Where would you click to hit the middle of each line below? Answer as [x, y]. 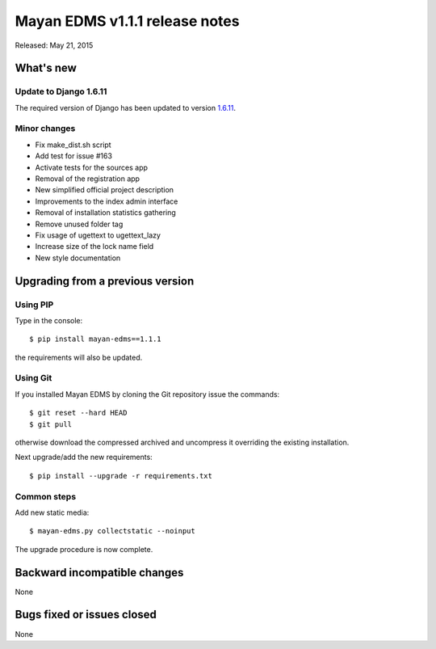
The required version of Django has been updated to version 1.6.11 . [126, 107]
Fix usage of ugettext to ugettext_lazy [98, 235]
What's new [46, 68]
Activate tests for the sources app [92, 167]
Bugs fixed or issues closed [86, 615]
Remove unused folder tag [79, 224]
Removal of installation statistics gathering [106, 213]
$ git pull [51, 424]
